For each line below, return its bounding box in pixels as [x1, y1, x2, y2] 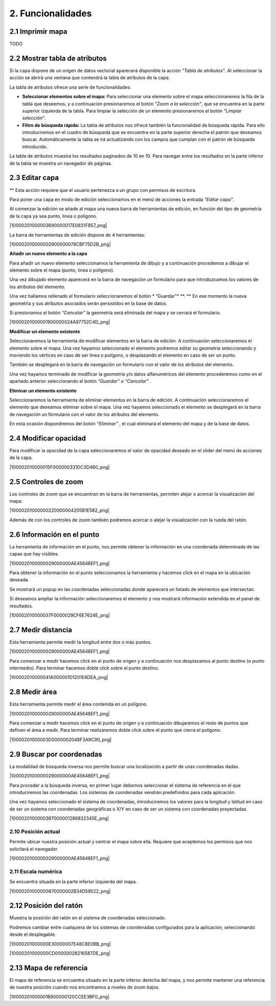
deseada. [9, 577, 29, 583]
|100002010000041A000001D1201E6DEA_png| [9, 674, 108, 681]
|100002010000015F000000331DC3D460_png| [9, 464, 110, 470]
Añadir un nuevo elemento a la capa [9, 251, 87, 257]
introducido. [22, 143, 48, 149]
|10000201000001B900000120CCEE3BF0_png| [9, 993, 110, 1000]
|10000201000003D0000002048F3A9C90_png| [9, 736, 112, 742]
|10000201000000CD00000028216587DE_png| [9, 950, 111, 956]
